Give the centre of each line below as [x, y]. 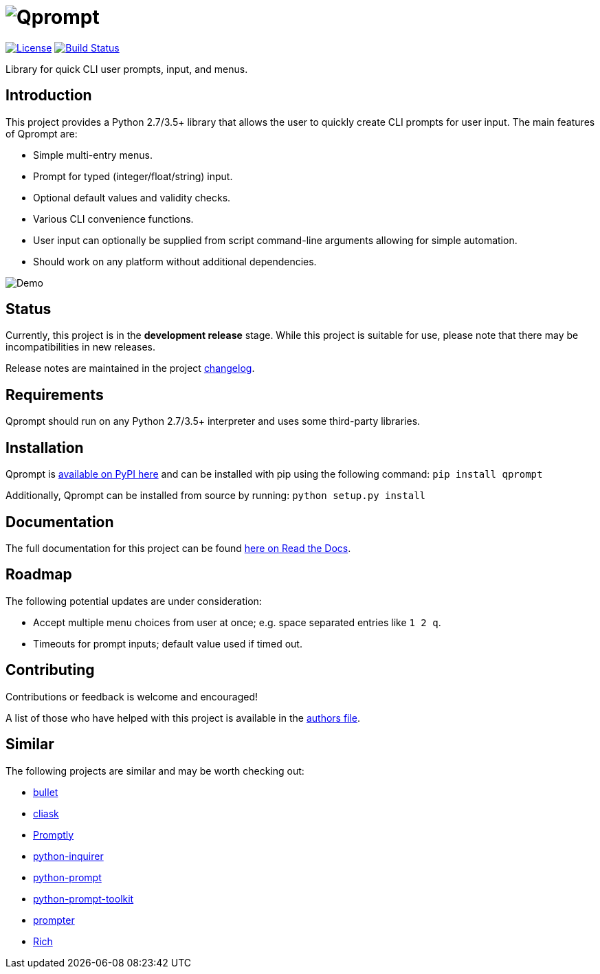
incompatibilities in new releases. [80, 347]
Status [29, 309]
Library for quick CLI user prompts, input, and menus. [127, 69]
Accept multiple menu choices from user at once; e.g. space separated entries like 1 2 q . [237, 622]
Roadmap [39, 575]
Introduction [49, 96]
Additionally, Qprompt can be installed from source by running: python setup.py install [216, 496]
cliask [46, 813]
